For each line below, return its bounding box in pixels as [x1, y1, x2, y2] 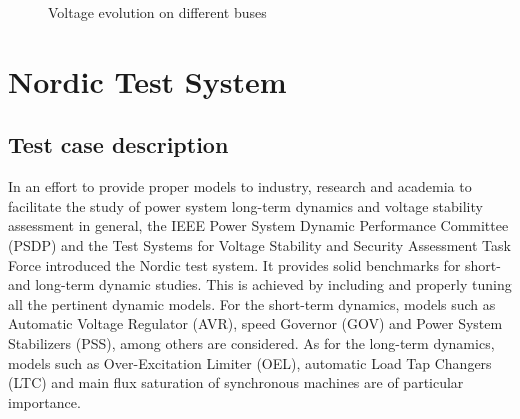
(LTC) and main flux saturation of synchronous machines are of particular [8, 372, 464, 393]
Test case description [8, 129, 229, 160]
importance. [8, 391, 81, 412]
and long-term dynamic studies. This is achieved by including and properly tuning [8, 274, 512, 295]
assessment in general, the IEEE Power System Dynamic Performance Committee [8, 215, 509, 236]
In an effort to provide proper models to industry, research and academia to [8, 176, 472, 197]
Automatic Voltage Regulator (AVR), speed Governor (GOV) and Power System [8, 313, 503, 334]
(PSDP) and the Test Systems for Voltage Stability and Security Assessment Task [8, 234, 511, 255]
